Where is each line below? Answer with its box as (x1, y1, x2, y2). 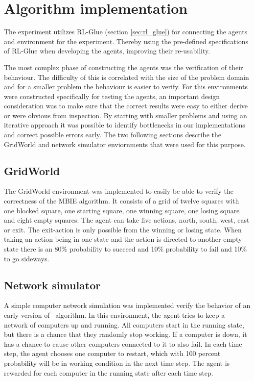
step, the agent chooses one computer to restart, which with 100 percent (4, 348, 221, 358)
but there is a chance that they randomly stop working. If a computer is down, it (4, 329, 247, 339)
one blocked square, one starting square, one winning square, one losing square (4, 205, 240, 215)
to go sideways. (4, 253, 49, 263)
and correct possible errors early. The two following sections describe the (4, 129, 222, 140)
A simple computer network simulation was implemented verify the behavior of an (4, 300, 251, 310)
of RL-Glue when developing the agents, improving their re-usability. (4, 46, 210, 56)
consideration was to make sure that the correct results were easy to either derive (4, 101, 248, 111)
